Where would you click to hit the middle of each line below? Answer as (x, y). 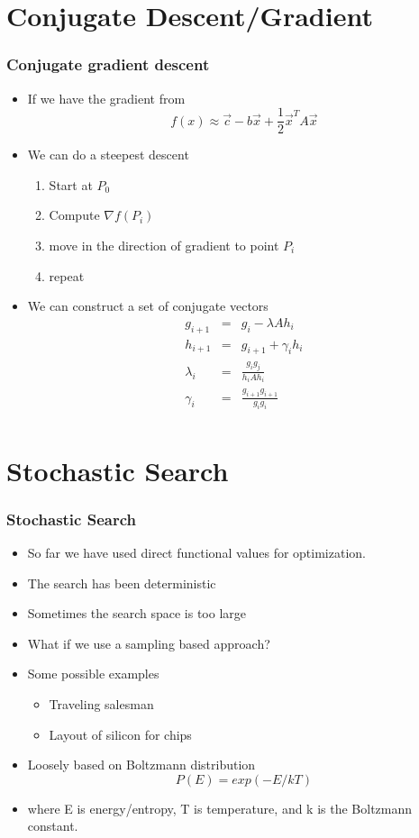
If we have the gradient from (106, 98)
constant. (53, 826)
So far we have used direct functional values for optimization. (196, 552)
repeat (67, 275)
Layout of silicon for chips (120, 734)
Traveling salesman (101, 703)
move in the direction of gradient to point (164, 246)
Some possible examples (93, 674)
